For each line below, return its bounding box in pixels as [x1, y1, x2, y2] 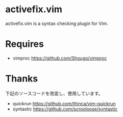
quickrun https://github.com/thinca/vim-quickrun [12, 100, 116, 106]
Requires [5, 38, 44, 50]
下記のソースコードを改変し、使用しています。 [5, 90, 103, 96]
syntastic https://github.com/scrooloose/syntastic [12, 106, 118, 112]
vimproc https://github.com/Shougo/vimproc [12, 55, 107, 61]
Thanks [5, 73, 38, 84]
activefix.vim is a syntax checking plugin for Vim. [5, 20, 108, 26]
